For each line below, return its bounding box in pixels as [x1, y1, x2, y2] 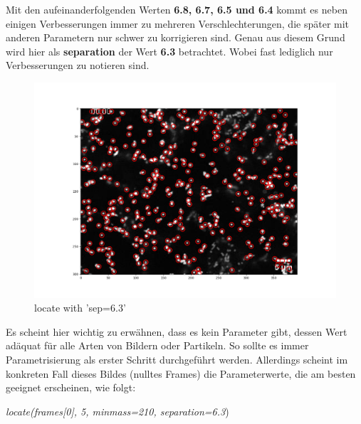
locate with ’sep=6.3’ [34, 300, 126, 315]
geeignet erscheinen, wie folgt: [6, 380, 136, 395]
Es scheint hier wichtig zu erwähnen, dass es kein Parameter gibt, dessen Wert [6, 324, 347, 339]
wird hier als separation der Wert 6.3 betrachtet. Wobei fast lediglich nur [6, 43, 333, 58]
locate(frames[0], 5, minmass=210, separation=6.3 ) [6, 403, 229, 418]
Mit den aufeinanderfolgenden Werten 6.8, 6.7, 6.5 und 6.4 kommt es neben [6, 2, 347, 16]
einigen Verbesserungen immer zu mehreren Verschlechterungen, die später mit [6, 16, 350, 31]
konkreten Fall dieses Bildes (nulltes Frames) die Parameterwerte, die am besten [6, 366, 356, 381]
